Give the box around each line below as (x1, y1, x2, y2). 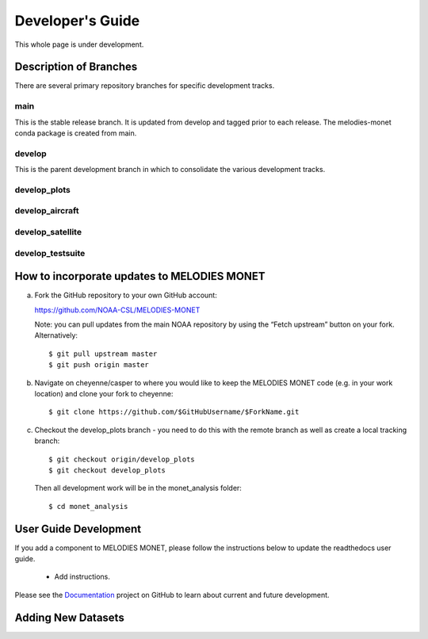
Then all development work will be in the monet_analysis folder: (34, 484, 242, 493)
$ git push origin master (48, 361, 150, 369)
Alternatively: (34, 331, 78, 340)
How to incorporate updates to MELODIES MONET (14, 270, 266, 283)
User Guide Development (14, 522, 142, 535)
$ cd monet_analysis (48, 502, 128, 511)
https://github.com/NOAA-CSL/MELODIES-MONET (34, 305, 201, 315)
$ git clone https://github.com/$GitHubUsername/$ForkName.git (48, 408, 300, 416)
